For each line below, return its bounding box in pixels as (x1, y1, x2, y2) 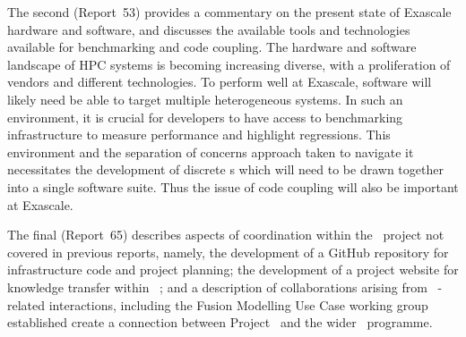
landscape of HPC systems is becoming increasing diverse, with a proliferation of (7, 55, 451, 73)
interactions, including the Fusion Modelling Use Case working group (48, 295, 428, 314)
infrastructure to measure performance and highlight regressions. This (7, 125, 391, 144)
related (7, 295, 46, 314)
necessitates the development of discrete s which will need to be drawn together (7, 160, 444, 179)
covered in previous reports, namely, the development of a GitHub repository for (7, 242, 449, 261)
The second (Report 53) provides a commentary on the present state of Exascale (7, 3, 452, 21)
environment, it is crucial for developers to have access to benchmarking (7, 107, 403, 126)
